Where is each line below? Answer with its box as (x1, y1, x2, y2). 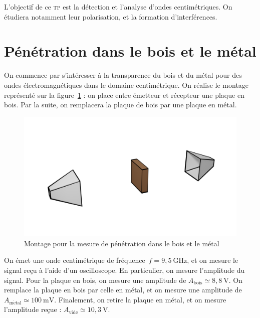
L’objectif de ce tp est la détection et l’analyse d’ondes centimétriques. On (4, 2, 232, 12)
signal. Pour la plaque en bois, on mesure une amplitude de (4, 274, 186, 285)
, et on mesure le (187, 255, 238, 265)
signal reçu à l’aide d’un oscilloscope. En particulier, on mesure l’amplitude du (4, 264, 245, 275)
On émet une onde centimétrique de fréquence (4, 255, 145, 265)
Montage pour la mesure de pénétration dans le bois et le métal (24, 238, 219, 248)
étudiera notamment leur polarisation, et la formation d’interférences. (4, 11, 217, 22)
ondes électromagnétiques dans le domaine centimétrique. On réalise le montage (4, 79, 249, 90)
